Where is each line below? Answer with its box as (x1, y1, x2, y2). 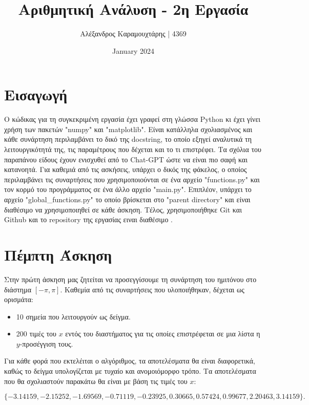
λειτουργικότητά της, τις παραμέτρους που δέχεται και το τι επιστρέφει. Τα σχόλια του (4, 144, 261, 155)
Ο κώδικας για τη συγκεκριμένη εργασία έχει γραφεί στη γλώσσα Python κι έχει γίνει (4, 114, 261, 124)
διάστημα (4, 284, 32, 294)
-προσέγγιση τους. (19, 338, 73, 349)
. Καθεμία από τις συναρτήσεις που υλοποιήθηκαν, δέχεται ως (60, 284, 244, 294)
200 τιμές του (16, 328, 56, 339)
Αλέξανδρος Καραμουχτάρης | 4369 (80, 28, 187, 39)
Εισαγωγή (4, 84, 68, 105)
